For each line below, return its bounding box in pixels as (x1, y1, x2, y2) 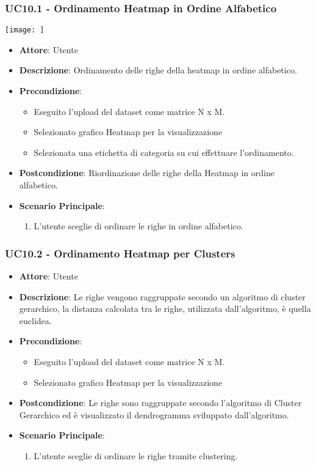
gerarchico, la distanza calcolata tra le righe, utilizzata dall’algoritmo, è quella (19, 302, 311, 315)
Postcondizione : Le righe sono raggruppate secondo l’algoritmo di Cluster (19, 396, 302, 409)
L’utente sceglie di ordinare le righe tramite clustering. (34, 449, 238, 462)
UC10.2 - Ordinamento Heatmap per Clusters (5, 245, 235, 261)
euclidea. (19, 314, 52, 327)
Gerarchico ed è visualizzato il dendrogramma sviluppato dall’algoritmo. (19, 408, 289, 421)
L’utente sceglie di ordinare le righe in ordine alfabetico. (34, 220, 243, 232)
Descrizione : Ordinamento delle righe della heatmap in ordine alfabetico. (19, 64, 297, 76)
